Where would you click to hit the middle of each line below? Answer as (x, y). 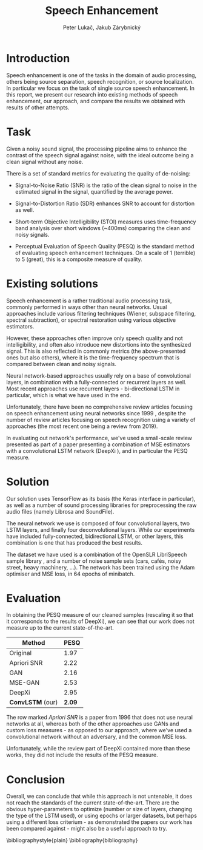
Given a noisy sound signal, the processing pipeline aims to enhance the (97, 149)
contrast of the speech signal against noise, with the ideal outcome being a (100, 155)
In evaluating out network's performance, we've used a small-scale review (99, 438)
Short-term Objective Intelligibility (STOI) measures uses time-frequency (105, 222)
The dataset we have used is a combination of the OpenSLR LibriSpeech (97, 554)
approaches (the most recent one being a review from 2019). (82, 426)
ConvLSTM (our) (34, 702)
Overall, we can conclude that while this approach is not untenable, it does (99, 797)
